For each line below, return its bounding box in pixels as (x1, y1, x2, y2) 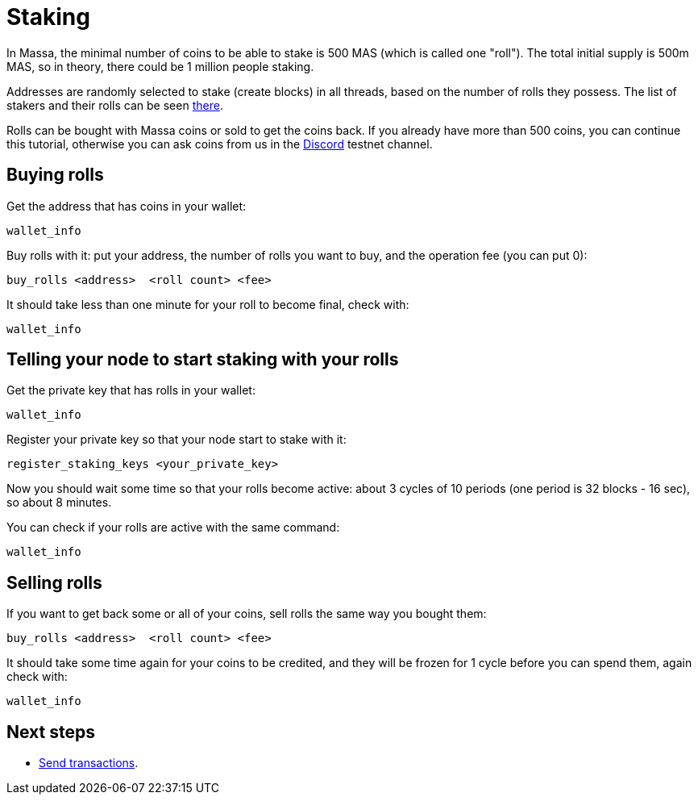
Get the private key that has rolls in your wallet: (6, 383, 256, 398)
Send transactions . (39, 756, 139, 770)
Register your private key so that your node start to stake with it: (6, 432, 347, 447)
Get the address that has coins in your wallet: (6, 198, 247, 213)
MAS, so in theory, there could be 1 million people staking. (6, 59, 314, 73)
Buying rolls (6, 165, 104, 186)
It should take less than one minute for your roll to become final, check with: (6, 297, 409, 311)
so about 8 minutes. (6, 495, 112, 510)
